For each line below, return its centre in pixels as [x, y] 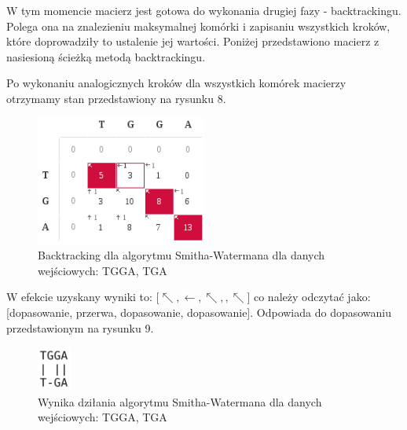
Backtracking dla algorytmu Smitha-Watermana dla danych [181, 255]
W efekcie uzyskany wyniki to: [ [83, 297]
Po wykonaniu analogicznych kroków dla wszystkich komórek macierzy [176, 83]
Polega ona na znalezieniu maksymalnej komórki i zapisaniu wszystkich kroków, [198, 26]
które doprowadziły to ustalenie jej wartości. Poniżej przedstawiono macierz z [193, 41]
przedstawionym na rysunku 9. [80, 327]
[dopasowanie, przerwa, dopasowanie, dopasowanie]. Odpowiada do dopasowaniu [199, 312]
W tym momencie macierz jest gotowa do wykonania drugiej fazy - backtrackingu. [204, 10]
